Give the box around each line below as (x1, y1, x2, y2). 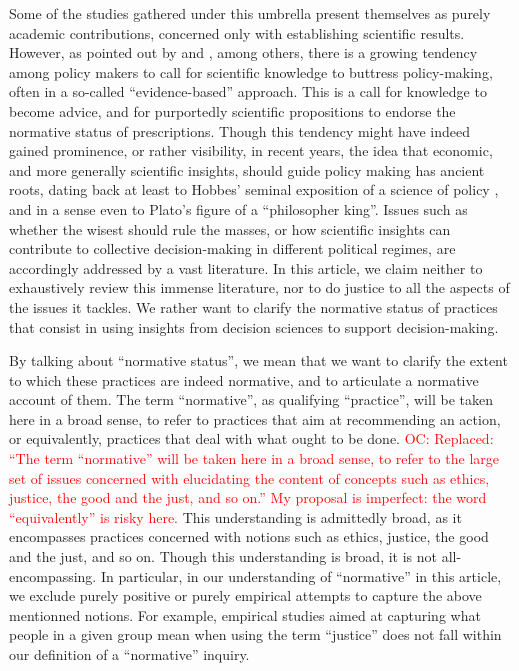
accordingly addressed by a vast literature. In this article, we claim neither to (9, 257, 483, 278)
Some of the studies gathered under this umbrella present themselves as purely (9, 3, 491, 23)
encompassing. (9, 565, 97, 586)
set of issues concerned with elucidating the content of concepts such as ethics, (9, 467, 490, 488)
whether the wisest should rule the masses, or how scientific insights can (9, 218, 451, 239)
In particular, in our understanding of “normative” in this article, (100, 565, 502, 586)
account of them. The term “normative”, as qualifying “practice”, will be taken (9, 389, 493, 410)
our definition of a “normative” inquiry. (9, 644, 250, 664)
